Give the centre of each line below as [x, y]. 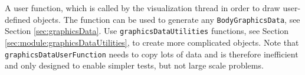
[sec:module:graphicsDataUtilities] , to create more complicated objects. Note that [152, 42]
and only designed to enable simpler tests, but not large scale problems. [134, 65]
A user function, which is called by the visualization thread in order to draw [142, 8]
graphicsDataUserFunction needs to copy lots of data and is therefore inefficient [152, 54]
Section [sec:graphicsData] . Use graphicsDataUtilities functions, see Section [147, 31]
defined [18, 19]
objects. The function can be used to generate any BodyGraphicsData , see [167, 19]
